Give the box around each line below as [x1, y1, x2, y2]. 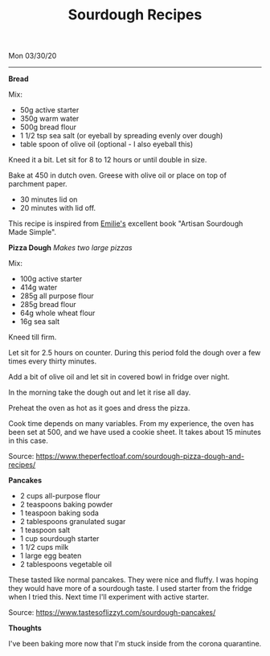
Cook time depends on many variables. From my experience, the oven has [8, 419, 255, 428]
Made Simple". [8, 228, 57, 237]
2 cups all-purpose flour [19, 491, 100, 501]
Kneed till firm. [8, 332, 57, 342]
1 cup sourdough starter [19, 534, 100, 543]
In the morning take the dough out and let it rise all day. [8, 387, 191, 397]
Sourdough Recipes [67, 6, 202, 24]
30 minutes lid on [19, 195, 78, 204]
